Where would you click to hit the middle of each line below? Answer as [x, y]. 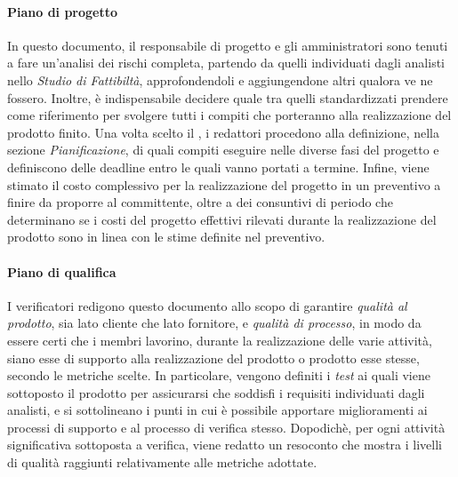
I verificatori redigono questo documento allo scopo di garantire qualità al [207, 305]
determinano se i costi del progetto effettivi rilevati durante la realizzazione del [222, 219]
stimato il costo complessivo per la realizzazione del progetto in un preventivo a [224, 184]
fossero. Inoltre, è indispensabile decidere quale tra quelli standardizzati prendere [228, 97]
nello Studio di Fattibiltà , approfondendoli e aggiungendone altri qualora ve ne [220, 79]
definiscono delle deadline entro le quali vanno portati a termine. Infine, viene [218, 167]
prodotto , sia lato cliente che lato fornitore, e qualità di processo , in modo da [214, 323]
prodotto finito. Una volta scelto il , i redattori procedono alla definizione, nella [224, 132]
